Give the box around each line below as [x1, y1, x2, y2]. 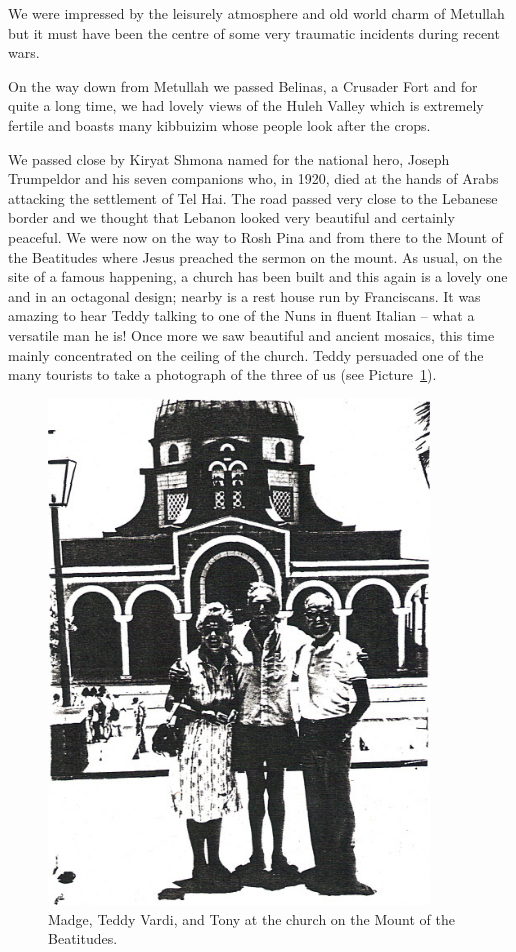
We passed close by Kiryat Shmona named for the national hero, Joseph [8, 148, 450, 169]
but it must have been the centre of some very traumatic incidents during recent [8, 22, 500, 43]
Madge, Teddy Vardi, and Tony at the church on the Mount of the [48, 908, 455, 929]
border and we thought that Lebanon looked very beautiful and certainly [8, 207, 455, 228]
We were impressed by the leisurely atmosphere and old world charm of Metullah [8, 3, 505, 23]
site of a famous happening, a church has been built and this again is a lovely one [8, 266, 508, 287]
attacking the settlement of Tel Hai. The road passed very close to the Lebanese [8, 187, 498, 208]
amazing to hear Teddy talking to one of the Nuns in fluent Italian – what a [8, 305, 475, 326]
